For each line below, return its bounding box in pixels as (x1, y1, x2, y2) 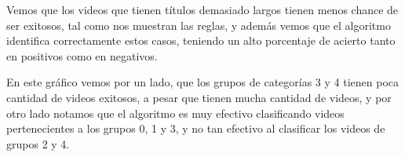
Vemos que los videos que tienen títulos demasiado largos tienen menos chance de (6, 2, 399, 17)
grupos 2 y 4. (6, 135, 70, 152)
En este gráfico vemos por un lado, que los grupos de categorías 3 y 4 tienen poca (6, 74, 400, 90)
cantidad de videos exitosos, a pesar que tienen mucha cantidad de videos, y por (6, 89, 392, 105)
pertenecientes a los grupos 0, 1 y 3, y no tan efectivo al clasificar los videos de (6, 120, 385, 137)
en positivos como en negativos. (6, 47, 158, 64)
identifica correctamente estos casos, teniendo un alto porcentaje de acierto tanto (6, 32, 396, 49)
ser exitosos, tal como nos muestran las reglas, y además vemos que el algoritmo (6, 16, 391, 33)
